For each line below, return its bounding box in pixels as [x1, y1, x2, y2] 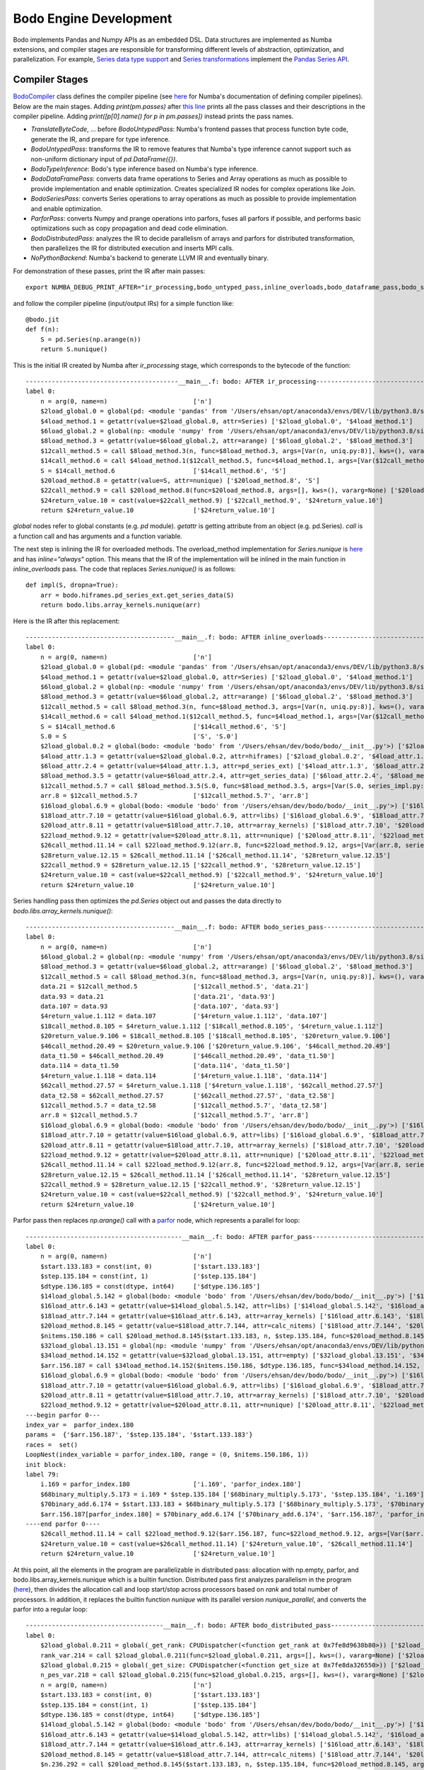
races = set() [25, 1441, 78, 1449]
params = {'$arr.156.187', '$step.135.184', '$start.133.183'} [25, 1431, 254, 1439]
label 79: [25, 1471, 59, 1479]
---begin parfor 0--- [25, 1411, 100, 1419]
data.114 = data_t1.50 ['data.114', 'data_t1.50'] [40, 1062, 290, 1070]
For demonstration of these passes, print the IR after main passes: [13, 266, 206, 275]
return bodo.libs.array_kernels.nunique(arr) [40, 601, 201, 609]
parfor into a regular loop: [13, 1605, 88, 1614]
